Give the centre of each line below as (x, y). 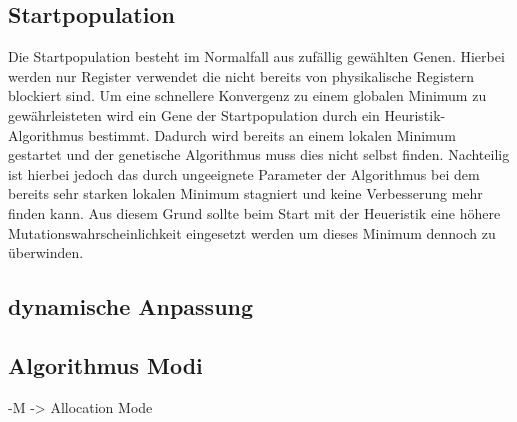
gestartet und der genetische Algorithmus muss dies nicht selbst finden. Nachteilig (259, 154)
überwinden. (46, 252)
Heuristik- (415, 114)
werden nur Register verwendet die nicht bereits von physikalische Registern (241, 75)
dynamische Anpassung (131, 306)
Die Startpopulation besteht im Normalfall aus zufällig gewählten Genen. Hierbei (256, 56)
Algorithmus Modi (105, 364)
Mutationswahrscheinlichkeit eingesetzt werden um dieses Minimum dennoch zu (252, 232)
